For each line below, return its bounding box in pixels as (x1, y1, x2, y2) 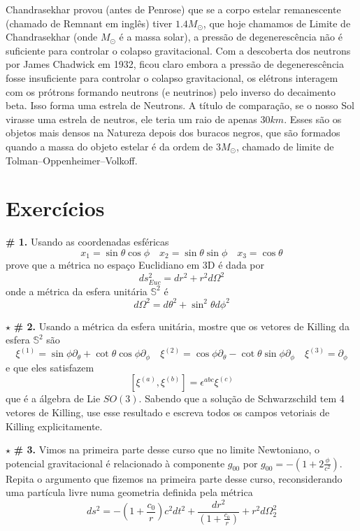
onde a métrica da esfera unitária (6, 283, 147, 298)
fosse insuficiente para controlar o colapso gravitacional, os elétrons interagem (6, 70, 338, 85)
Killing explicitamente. (6, 418, 103, 433)
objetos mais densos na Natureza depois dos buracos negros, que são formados (6, 125, 340, 140)
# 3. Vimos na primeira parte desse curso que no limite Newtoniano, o (13, 442, 320, 457)
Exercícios (6, 194, 105, 222)
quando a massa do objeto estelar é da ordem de (6, 139, 213, 153)
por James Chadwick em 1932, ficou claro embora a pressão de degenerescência (6, 57, 345, 71)
